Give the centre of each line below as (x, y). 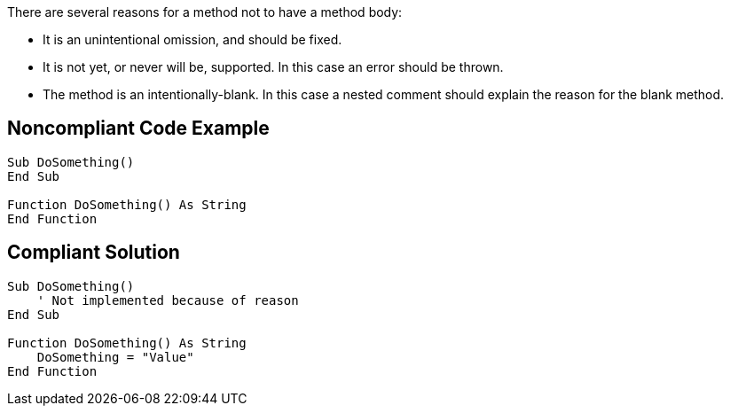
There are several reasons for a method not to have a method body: (205, 12)
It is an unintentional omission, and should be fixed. (192, 39)
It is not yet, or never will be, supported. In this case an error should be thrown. (273, 67)
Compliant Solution (94, 253)
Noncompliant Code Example (138, 129)
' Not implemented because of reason (168, 300)
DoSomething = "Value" (115, 357)
